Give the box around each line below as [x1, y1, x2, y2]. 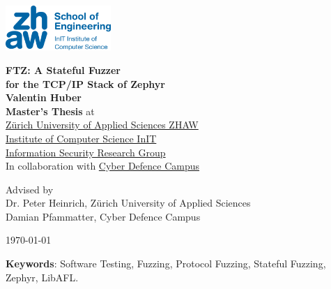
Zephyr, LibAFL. [6, 269, 79, 284]
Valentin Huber [6, 90, 82, 105]
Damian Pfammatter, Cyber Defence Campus [6, 209, 201, 223]
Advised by [6, 181, 54, 196]
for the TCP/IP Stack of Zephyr [6, 76, 165, 91]
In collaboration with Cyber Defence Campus [6, 158, 200, 173]
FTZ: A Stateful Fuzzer [6, 62, 121, 77]
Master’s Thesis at [6, 103, 95, 118]
